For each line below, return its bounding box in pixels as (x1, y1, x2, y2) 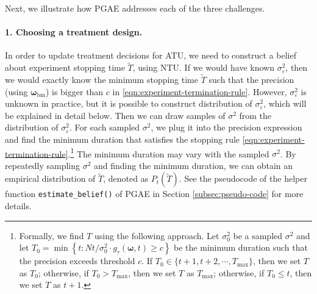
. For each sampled (69, 121, 140, 134)
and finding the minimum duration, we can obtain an (94, 159, 293, 171)
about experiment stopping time (5, 61, 125, 74)
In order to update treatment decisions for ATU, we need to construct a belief (5, 49, 296, 62)
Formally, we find (19, 229, 84, 242)
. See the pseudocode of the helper (179, 172, 307, 185)
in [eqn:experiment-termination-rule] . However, (112, 85, 287, 98)
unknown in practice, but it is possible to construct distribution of (5, 97, 252, 110)
